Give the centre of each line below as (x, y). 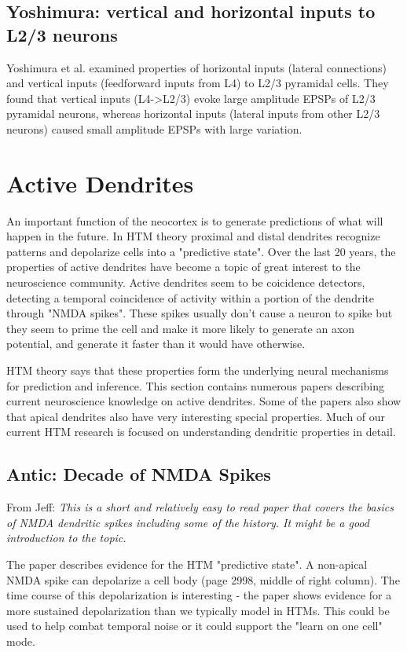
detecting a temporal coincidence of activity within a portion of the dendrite (190, 297)
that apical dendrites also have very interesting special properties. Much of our (196, 416)
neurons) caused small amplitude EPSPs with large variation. (154, 128)
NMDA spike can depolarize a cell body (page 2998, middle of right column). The (203, 579)
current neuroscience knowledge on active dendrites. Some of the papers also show (204, 401)
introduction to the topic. (66, 538)
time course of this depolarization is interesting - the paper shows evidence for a (199, 595)
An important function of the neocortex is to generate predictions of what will (195, 220)
